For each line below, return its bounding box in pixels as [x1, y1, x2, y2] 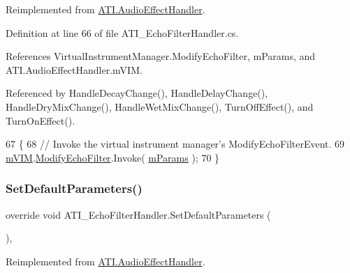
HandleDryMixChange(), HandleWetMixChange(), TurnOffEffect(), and [6, 99, 314, 114]
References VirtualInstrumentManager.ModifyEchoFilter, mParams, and [6, 49, 316, 63]
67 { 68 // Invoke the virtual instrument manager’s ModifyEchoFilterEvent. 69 [6, 136, 345, 151]
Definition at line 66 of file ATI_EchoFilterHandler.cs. [6, 25, 239, 40]
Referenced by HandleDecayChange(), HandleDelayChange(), [6, 86, 268, 100]
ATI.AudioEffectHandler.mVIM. [6, 62, 143, 77]
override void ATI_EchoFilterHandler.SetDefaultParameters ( [6, 207, 271, 221]
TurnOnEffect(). [6, 113, 75, 127]
